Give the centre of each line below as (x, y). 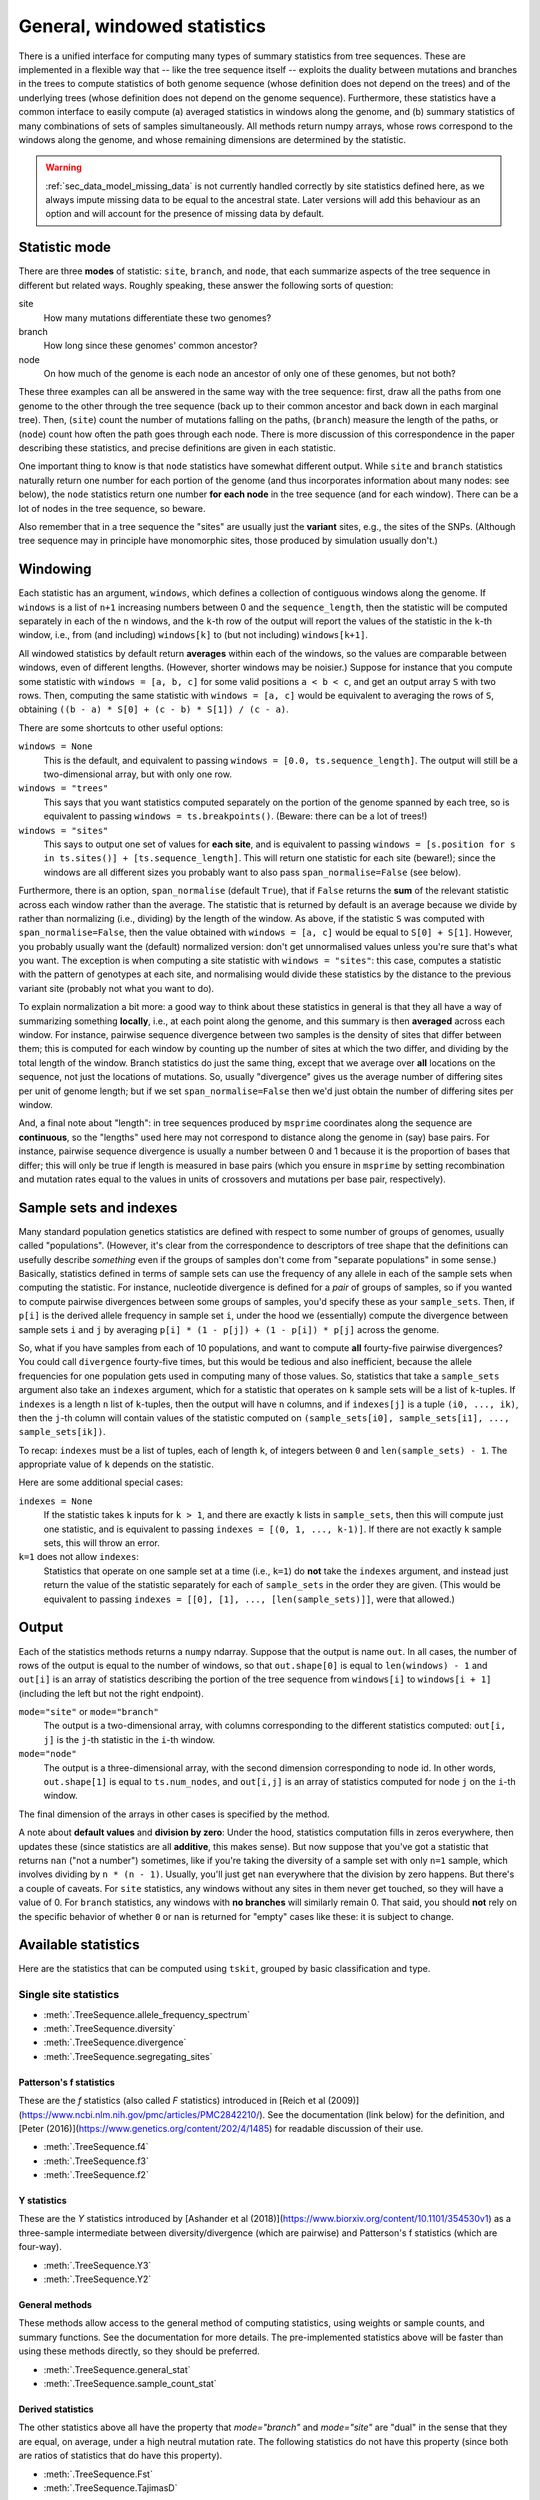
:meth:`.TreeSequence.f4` (96, 2147)
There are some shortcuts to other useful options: (121, 727)
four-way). (40, 2247)
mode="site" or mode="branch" (88, 1712)
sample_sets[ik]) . (62, 1432)
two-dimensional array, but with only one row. (137, 774)
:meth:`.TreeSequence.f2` (96, 2175)
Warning (63, 167)
